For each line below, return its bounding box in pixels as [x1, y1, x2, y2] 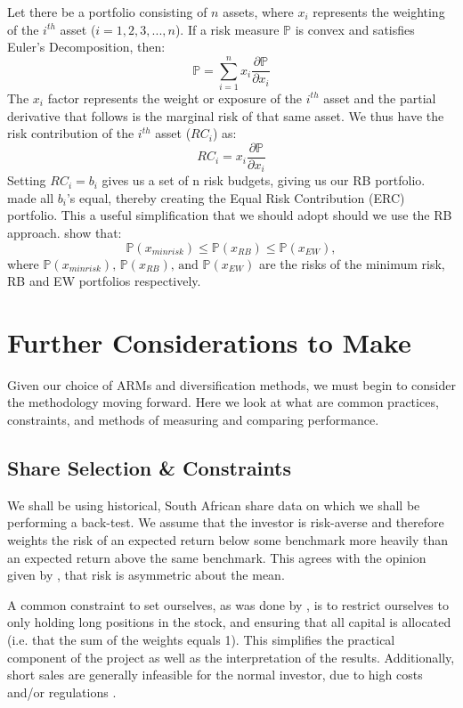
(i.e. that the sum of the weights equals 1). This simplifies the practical [7, 631, 395, 649]
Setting [7, 171, 46, 190]
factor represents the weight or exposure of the [47, 88, 303, 107]
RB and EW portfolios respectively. [7, 272, 201, 290]
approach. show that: [7, 223, 122, 241]
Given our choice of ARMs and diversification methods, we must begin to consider [7, 375, 456, 394]
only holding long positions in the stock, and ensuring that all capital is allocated [7, 613, 451, 631]
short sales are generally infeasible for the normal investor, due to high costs [7, 665, 423, 684]
